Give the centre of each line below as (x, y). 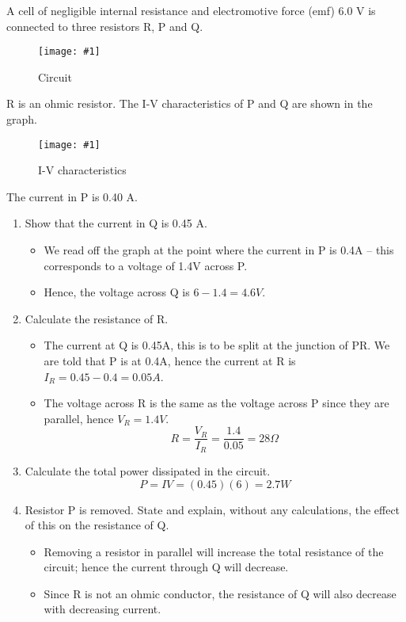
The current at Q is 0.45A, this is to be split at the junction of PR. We (217, 345)
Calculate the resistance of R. (97, 318)
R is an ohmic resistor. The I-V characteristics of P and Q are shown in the (190, 103)
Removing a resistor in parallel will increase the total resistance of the (214, 551)
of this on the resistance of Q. (97, 525)
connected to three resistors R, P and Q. (105, 26)
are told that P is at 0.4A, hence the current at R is (170, 361)
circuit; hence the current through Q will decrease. (166, 567)
